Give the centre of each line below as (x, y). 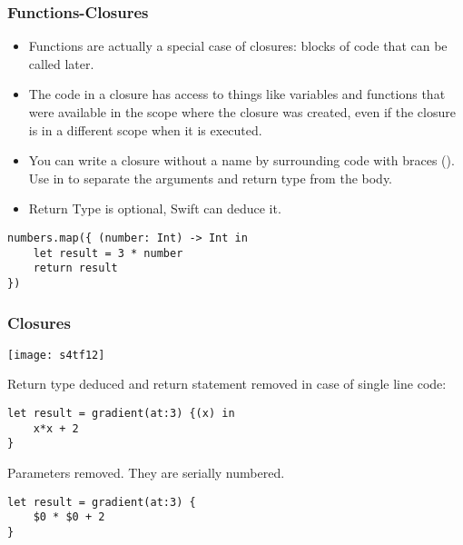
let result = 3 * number (108, 253)
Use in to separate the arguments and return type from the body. (211, 178)
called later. (61, 63)
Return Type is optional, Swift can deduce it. (155, 208)
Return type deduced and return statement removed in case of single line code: (227, 384)
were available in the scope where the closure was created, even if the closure (242, 112)
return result (75, 268)
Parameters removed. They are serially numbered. (146, 473)
